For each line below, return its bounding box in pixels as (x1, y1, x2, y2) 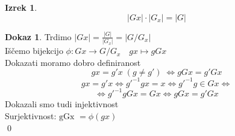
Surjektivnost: (5, 110, 57, 122)
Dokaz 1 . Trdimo (5, 30, 72, 43)
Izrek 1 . (5, 1, 37, 13)
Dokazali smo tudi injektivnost (5, 98, 119, 110)
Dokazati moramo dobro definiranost (5, 56, 141, 68)
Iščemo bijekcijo (5, 44, 63, 57)
